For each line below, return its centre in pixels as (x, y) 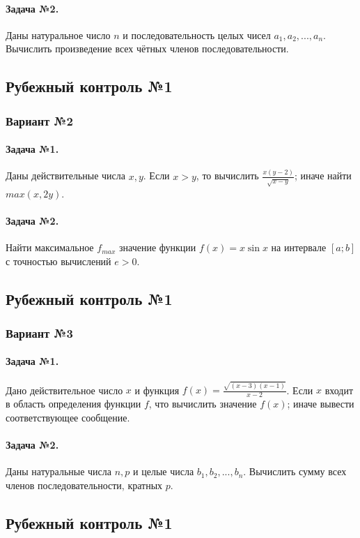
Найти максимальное (50, 247)
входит (339, 390)
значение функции (157, 247)
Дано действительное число (64, 390)
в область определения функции (73, 404)
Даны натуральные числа (59, 471)
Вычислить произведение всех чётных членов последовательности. (147, 48)
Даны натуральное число (58, 35)
